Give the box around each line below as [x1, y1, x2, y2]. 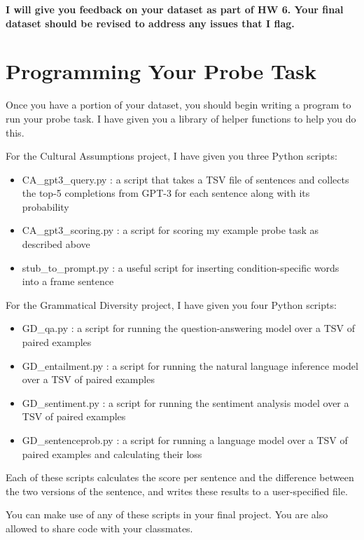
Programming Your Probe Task [6, 57, 317, 85]
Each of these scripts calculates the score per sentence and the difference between [6, 470, 354, 485]
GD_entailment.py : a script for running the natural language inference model [22, 358, 358, 373]
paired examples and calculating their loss [22, 446, 202, 461]
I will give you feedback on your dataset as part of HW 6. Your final [6, 2, 344, 16]
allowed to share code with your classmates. [6, 520, 193, 535]
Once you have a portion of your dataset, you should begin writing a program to [6, 97, 351, 112]
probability [22, 199, 69, 214]
